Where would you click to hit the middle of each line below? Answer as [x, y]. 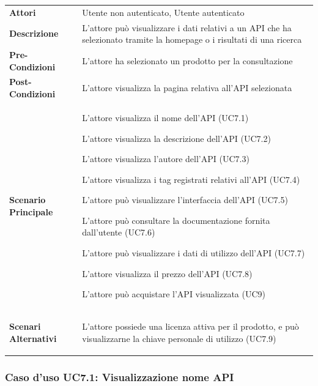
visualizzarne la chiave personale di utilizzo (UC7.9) [179, 338]
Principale [31, 211]
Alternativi [33, 338]
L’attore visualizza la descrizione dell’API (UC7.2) [176, 138]
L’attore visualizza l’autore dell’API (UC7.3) [166, 159]
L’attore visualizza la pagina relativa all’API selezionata [187, 88]
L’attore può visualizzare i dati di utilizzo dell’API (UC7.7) [194, 253]
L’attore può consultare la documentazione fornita [176, 220]
